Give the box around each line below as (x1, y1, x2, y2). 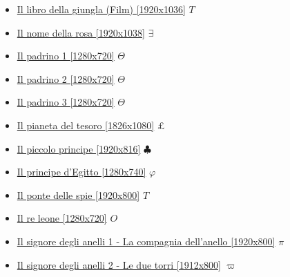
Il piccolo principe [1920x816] (17, 141, 141, 155)
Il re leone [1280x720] (17, 211, 107, 225)
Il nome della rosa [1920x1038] (17, 25, 146, 39)
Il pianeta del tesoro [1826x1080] (17, 117, 155, 132)
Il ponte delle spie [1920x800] (17, 187, 140, 202)
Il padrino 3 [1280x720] (17, 95, 115, 109)
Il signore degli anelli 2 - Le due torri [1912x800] (17, 257, 221, 271)
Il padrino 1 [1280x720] (17, 48, 115, 63)
